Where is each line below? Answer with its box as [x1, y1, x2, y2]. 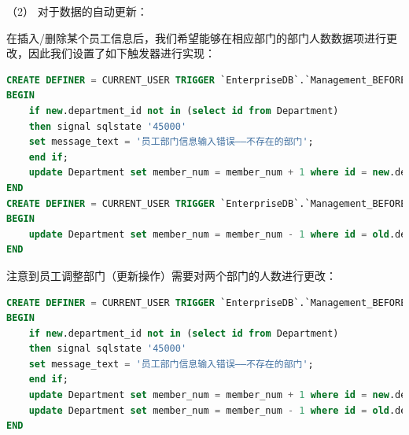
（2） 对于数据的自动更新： [6, 3, 148, 19]
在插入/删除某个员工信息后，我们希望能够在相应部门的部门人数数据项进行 [6, 29, 386, 46]
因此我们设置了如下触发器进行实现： [28, 45, 216, 61]
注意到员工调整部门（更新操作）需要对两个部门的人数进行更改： [6, 267, 337, 283]
